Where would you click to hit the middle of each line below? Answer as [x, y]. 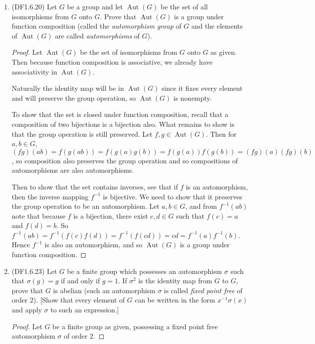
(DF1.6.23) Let [34, 271]
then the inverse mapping [50, 196]
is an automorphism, [217, 186]
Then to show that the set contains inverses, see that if [95, 186]
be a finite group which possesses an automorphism [144, 271]
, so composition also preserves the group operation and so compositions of [125, 160]
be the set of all [184, 6]
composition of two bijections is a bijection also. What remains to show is [123, 124]
